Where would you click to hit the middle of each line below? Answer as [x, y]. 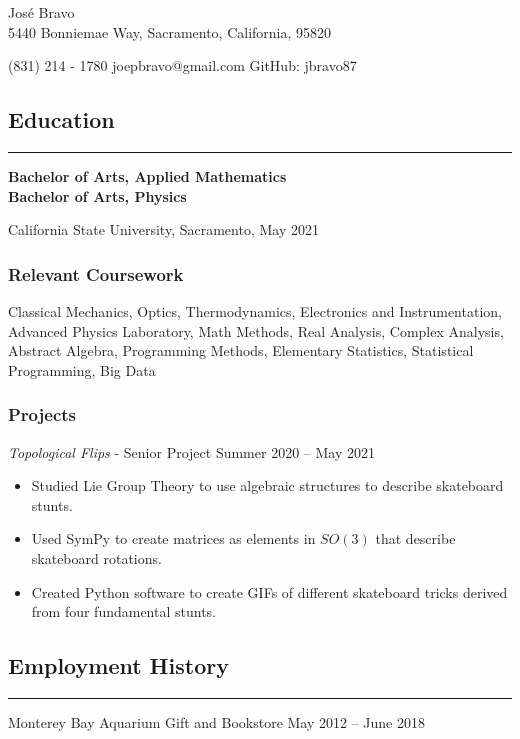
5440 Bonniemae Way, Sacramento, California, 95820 [170, 31]
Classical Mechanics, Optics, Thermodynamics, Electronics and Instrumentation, [255, 310]
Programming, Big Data [82, 369]
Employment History [118, 665]
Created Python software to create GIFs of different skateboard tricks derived [269, 591]
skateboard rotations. [96, 557]
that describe [415, 538]
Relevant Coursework [96, 273]
